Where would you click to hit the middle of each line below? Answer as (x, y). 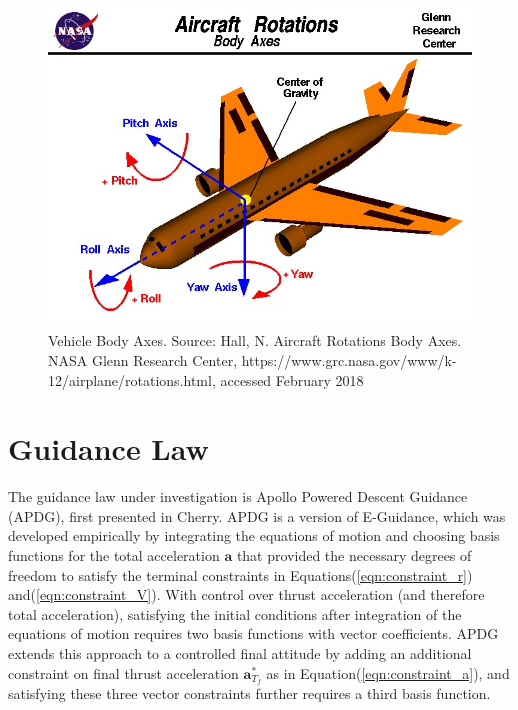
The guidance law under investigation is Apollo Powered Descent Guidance (238, 496)
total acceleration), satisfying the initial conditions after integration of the (235, 613)
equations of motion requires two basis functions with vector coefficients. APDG (253, 633)
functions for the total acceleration (114, 555)
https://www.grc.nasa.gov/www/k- (349, 359)
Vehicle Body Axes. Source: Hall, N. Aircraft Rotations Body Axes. (255, 340)
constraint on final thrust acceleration (123, 672)
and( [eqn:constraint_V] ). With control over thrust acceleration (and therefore (246, 594)
